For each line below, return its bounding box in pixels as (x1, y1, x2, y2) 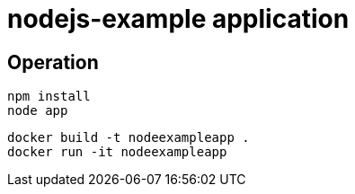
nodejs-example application (7, 4, 350, 34)
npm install (7, 89, 91, 104)
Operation (7, 50, 99, 74)
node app (7, 103, 68, 119)
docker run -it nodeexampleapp (7, 145, 227, 160)
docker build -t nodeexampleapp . (7, 130, 250, 145)
